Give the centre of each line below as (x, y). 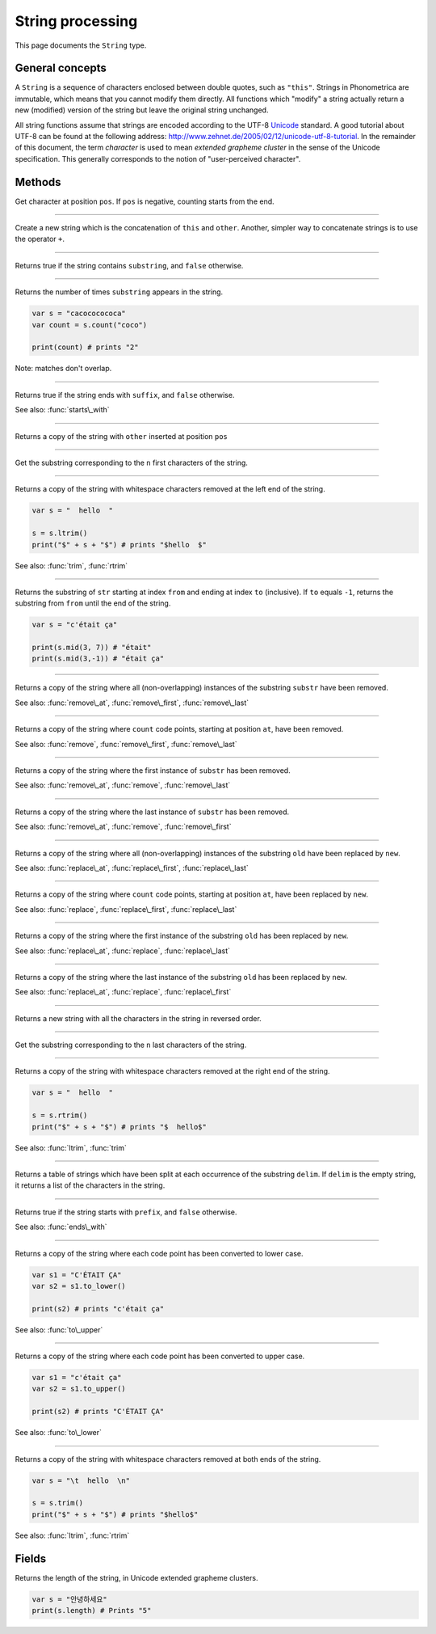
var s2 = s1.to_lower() (79, 1286)
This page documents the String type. (81, 45)
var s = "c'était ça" (75, 625)
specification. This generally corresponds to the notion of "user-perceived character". (158, 158)
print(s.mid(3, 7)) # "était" (92, 648)
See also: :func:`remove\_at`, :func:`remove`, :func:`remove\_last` (123, 785)
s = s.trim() (58, 1503)
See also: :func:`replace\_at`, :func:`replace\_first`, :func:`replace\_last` (132, 868)
